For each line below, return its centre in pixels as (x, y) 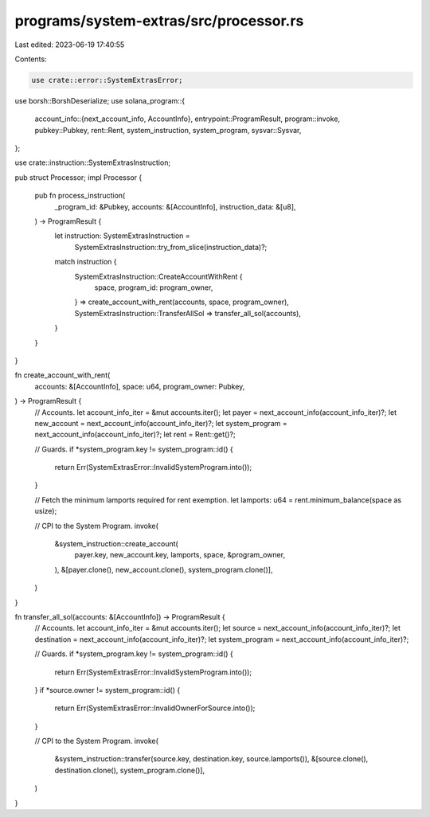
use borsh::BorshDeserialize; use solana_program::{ (100, 100)
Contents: (31, 59)
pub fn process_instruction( (80, 196)
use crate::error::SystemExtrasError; (107, 80)
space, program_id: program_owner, (154, 287)
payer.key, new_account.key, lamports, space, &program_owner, (180, 555)
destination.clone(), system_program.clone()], (130, 770)
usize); (46, 511)
